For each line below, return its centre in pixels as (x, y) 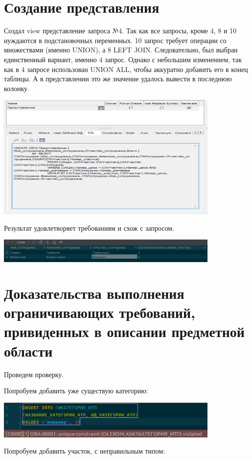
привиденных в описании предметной (124, 331)
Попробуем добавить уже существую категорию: (76, 391)
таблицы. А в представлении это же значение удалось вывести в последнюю (118, 79)
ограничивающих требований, (100, 312)
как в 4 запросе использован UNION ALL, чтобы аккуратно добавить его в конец (126, 69)
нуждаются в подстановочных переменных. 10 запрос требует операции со (115, 40)
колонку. (17, 88)
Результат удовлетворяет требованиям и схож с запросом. (89, 228)
